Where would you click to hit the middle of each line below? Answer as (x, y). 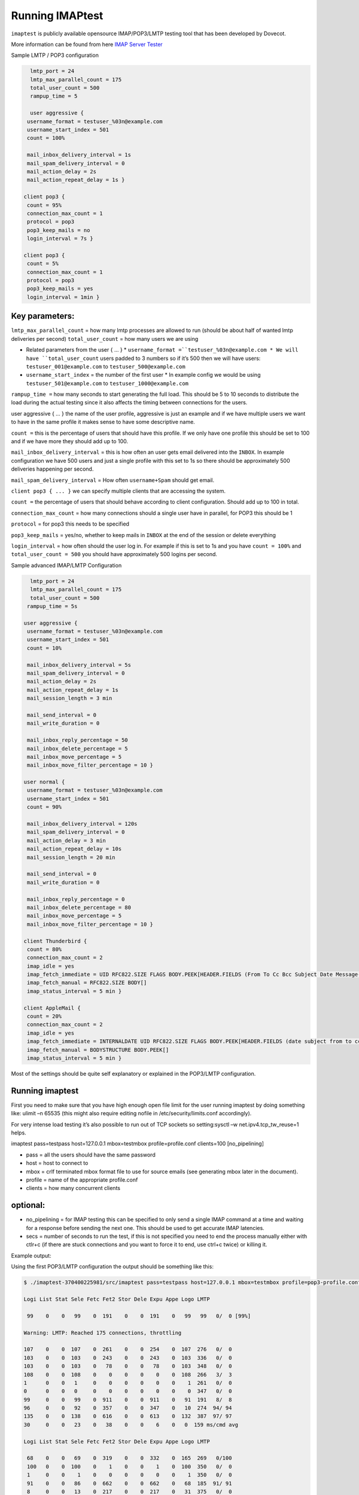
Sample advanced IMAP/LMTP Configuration (66, 565)
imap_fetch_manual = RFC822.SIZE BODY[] (87, 983)
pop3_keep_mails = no (59, 230)
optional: (28, 1205)
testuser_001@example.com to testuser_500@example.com (106, 366)
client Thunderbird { (55, 941)
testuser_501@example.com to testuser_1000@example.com (107, 383)
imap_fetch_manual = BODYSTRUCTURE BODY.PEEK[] (98, 1050)
